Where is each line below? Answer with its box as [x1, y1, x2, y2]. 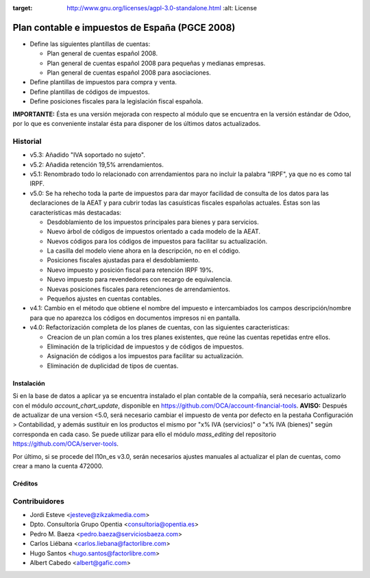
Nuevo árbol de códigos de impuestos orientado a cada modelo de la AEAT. [47, 227, 260, 236]
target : [12, 4, 33, 12]
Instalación [12, 379, 46, 387]
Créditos [12, 479, 38, 488]
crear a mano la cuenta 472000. [12, 462, 103, 470]
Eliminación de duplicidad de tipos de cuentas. [47, 362, 179, 370]
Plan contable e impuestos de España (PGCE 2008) [12, 21, 236, 34]
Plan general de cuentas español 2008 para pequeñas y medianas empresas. [47, 59, 266, 67]
